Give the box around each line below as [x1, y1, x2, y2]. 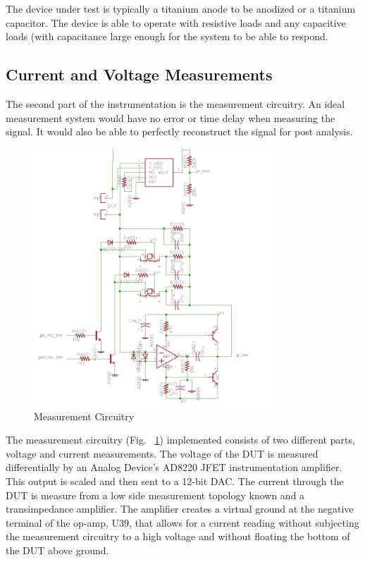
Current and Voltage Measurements [6, 63, 273, 85]
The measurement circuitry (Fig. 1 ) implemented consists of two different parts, [6, 432, 355, 447]
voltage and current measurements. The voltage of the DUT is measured [6, 446, 318, 460]
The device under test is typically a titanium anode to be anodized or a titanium [6, 1, 356, 16]
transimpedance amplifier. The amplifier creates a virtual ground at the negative [6, 501, 354, 516]
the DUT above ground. [6, 542, 109, 557]
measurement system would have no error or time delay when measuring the [6, 110, 335, 125]
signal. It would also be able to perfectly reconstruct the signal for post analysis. [6, 124, 353, 139]
